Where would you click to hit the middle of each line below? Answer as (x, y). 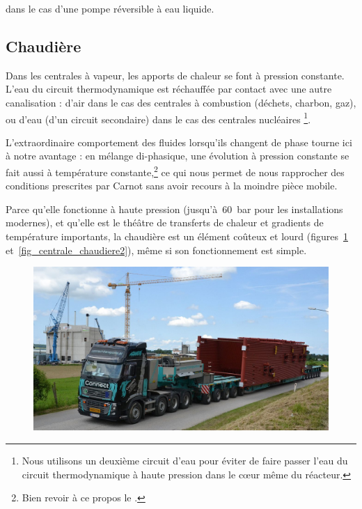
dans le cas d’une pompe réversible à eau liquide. (110, 8)
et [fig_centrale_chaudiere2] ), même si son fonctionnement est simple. (156, 250)
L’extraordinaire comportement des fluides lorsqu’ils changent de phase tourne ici (179, 142)
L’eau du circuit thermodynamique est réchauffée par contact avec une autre (169, 89)
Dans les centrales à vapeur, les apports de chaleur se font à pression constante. (175, 75)
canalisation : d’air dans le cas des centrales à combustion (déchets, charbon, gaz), (181, 102)
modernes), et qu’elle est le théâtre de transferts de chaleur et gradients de (165, 222)
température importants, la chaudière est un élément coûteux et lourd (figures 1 (177, 236)
